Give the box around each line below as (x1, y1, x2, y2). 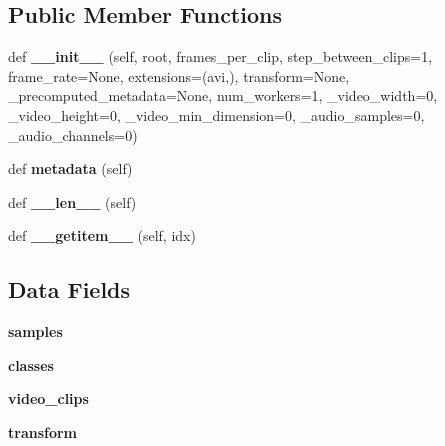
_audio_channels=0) (8, 124, 138, 145)
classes (8, 354, 54, 375)
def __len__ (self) (8, 191, 137, 212)
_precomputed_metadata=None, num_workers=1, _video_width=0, (8, 85, 438, 106)
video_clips (8, 388, 89, 409)
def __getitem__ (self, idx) (8, 225, 196, 246)
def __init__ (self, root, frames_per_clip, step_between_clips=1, (8, 46, 433, 67)
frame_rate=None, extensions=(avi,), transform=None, (8, 65, 350, 86)
